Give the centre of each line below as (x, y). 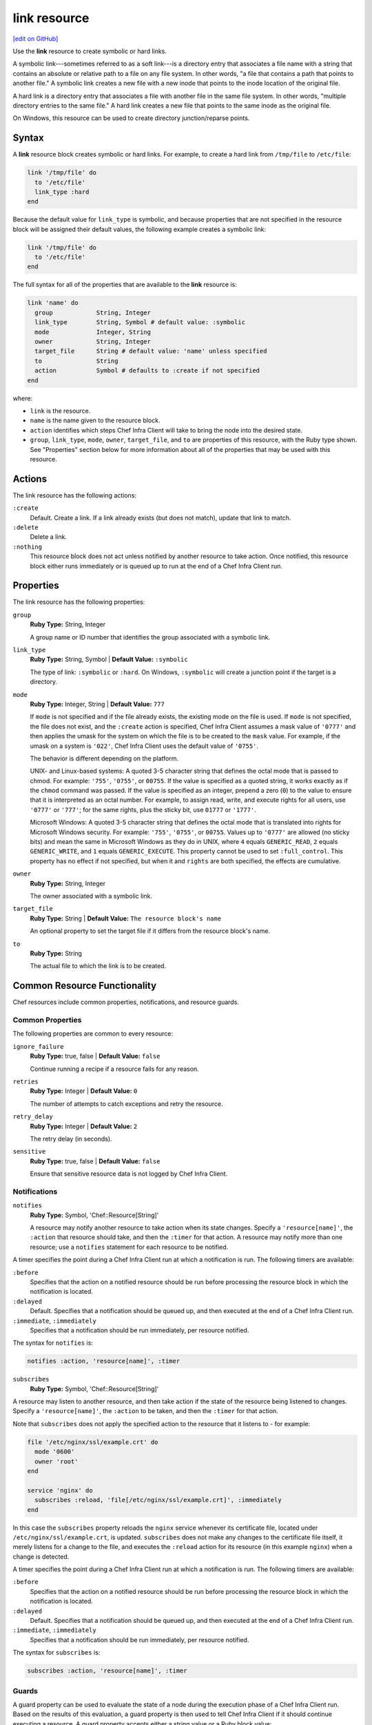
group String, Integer (93, 313)
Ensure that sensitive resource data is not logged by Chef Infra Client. (129, 1174)
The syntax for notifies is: (53, 1343)
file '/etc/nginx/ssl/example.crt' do (93, 1442)
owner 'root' (56, 1461)
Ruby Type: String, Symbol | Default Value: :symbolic (109, 660)
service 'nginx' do (60, 1490)
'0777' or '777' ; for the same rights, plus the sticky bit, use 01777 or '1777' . (143, 809)
